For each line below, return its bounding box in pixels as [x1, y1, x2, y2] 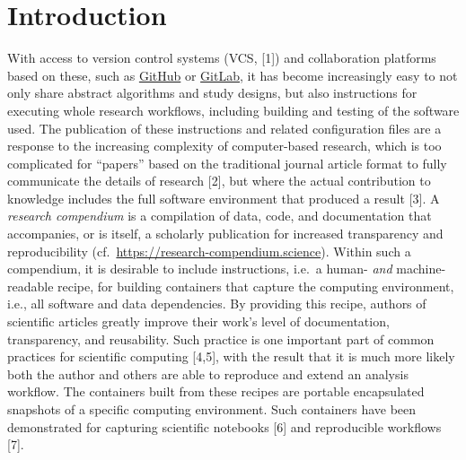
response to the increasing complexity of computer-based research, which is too [7, 136, 442, 155]
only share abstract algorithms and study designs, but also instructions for [7, 83, 418, 102]
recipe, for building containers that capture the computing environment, [57, 276, 454, 295]
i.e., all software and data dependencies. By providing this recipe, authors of [7, 294, 426, 313]
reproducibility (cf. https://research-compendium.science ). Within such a [7, 241, 411, 260]
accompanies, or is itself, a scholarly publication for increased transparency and [7, 224, 444, 243]
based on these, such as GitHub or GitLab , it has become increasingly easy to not [7, 65, 458, 84]
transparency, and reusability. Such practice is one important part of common [7, 329, 435, 348]
